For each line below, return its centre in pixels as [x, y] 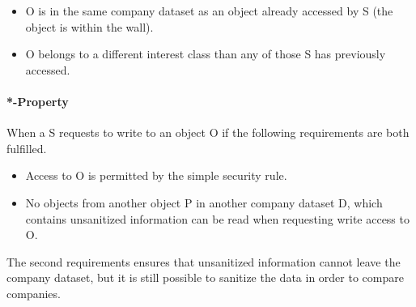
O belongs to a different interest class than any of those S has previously [206, 54]
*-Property [38, 101]
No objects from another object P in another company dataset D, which [204, 202]
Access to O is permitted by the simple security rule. [156, 175]
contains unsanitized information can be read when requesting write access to [217, 218]
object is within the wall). [89, 26]
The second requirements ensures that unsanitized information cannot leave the [204, 261]
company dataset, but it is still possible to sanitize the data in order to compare [205, 277]
